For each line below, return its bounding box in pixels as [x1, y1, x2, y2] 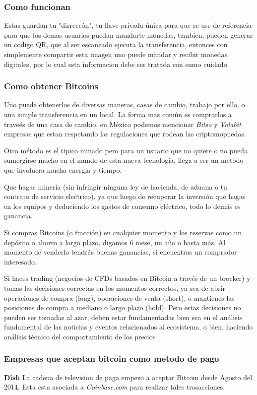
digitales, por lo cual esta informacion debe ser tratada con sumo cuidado [4, 59, 227, 69]
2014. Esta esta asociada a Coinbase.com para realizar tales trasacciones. [4, 382, 225, 392]
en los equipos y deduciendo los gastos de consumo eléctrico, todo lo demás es [4, 200, 241, 211]
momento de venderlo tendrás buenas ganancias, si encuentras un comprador [4, 247, 237, 257]
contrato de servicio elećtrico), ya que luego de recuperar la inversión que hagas [4, 191, 246, 201]
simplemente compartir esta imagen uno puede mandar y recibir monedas [4, 49, 227, 59]
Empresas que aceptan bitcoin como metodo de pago [4, 352, 219, 365]
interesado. [4, 256, 37, 266]
